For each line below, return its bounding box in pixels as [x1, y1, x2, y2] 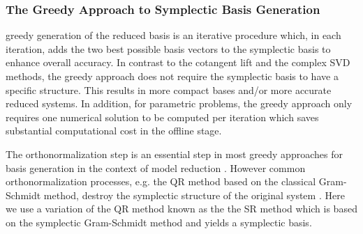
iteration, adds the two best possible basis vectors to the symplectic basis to [6, 41, 331, 56]
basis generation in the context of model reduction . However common [6, 160, 306, 175]
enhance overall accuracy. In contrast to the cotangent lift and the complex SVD [6, 55, 350, 70]
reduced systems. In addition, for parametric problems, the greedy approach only [6, 96, 353, 111]
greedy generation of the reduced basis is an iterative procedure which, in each [6, 28, 341, 42]
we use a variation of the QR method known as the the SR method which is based [6, 201, 357, 216]
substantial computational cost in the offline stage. [6, 123, 222, 138]
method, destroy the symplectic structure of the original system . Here [43, 187, 345, 202]
